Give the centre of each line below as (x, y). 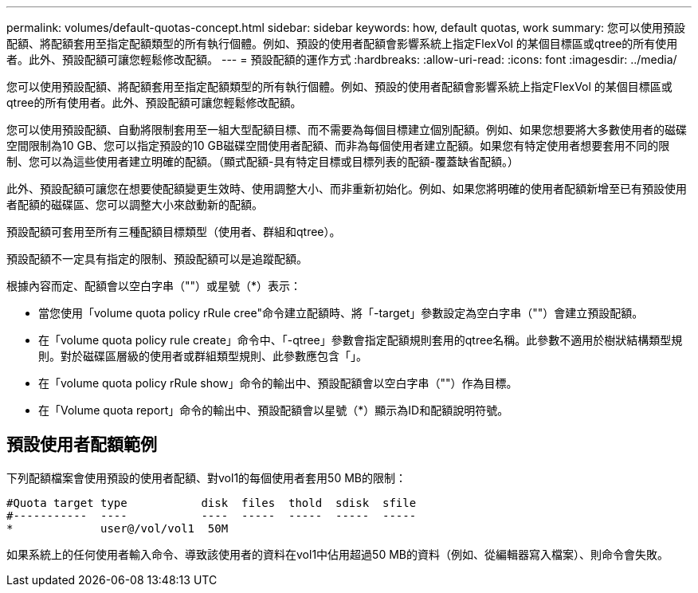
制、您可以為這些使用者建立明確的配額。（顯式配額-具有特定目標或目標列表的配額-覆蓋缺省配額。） (263, 161)
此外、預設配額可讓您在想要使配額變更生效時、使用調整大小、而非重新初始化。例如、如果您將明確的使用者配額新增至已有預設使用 (347, 189)
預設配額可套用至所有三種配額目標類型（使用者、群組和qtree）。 (174, 232)
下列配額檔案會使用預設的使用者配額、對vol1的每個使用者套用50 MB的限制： (206, 477)
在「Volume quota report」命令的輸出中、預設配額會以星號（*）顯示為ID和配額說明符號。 (274, 410)
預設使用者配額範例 (82, 445)
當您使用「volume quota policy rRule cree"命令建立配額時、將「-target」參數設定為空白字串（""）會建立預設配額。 (341, 313)
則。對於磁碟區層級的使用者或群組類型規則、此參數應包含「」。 (203, 356)
